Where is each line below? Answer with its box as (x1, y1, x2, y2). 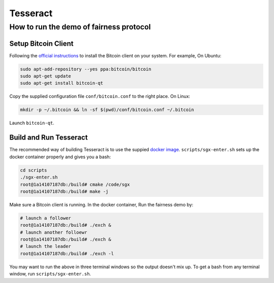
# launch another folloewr (20, 229, 87, 235)
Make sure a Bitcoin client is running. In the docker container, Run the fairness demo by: (9, 201, 194, 207)
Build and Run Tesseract (9, 133, 88, 142)
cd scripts (20, 167, 47, 173)
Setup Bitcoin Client (9, 39, 74, 48)
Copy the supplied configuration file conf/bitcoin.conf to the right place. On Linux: (9, 93, 190, 99)
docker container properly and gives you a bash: (9, 154, 111, 160)
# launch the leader (20, 243, 71, 250)
